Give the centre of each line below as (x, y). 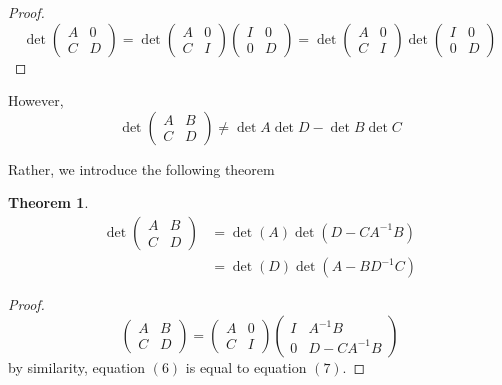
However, (36, 100)
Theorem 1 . (48, 202)
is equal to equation (246, 366)
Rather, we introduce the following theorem (141, 168)
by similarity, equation (77, 366)
